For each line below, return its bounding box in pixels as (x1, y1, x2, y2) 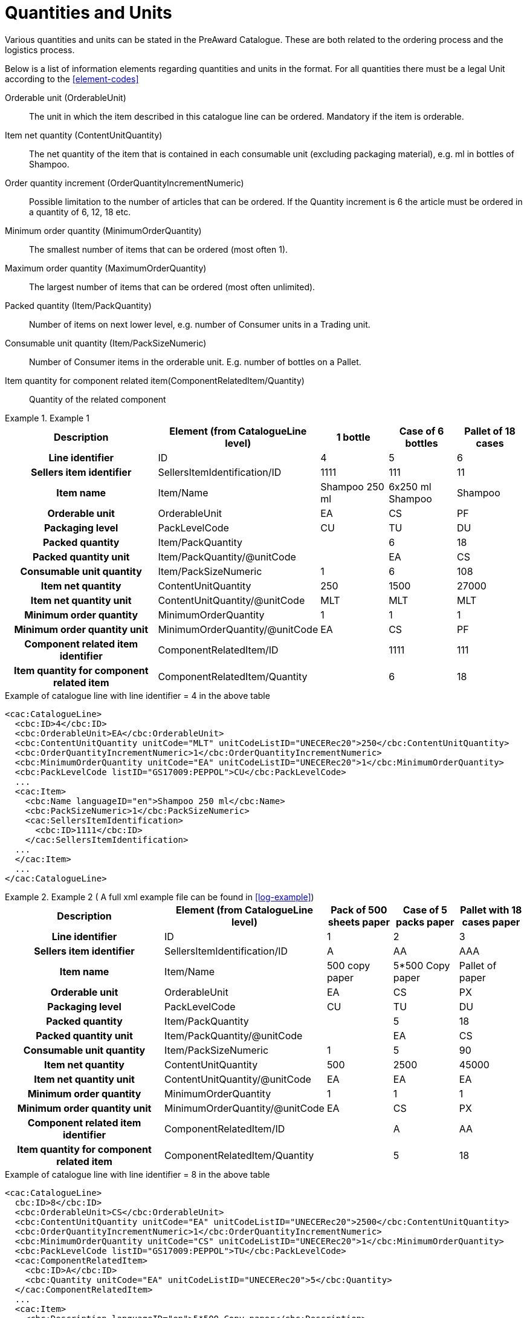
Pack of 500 (331, 903, 387, 916)
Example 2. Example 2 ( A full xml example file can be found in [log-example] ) (5, 891, 314, 902)
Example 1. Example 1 (5, 412, 89, 423)
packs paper (395, 915, 454, 928)
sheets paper (328, 915, 390, 928)
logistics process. (5, 44, 75, 55)
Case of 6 (399, 424, 444, 437)
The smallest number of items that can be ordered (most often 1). (29, 244, 288, 255)
